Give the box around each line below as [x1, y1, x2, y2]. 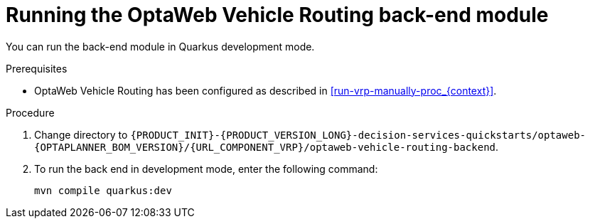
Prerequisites [6, 62, 68, 75]
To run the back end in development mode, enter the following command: [34, 162, 378, 175]
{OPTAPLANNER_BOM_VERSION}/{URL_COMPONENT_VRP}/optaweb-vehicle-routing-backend [34, 141, 496, 153]
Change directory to [34, 128, 128, 141]
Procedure [6, 106, 55, 119]
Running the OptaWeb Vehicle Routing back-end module [6, 3, 549, 27]
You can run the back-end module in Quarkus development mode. [6, 40, 315, 53]
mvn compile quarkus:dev [34, 184, 172, 196]
